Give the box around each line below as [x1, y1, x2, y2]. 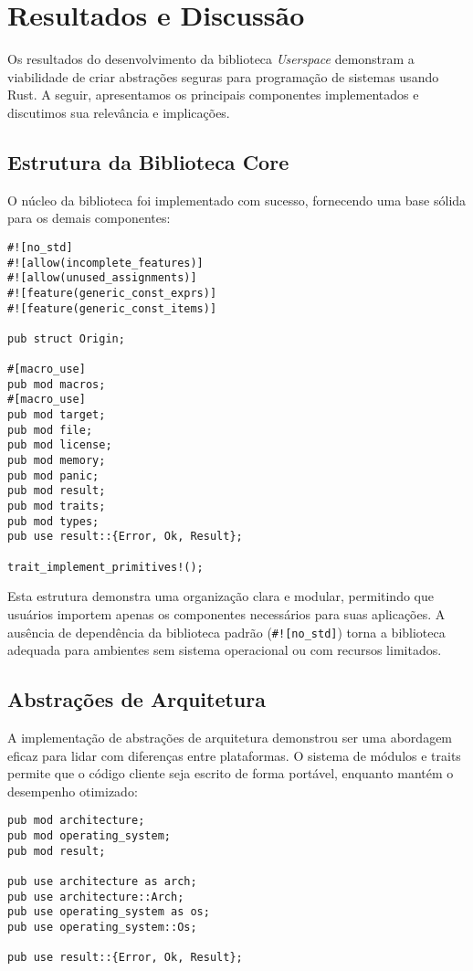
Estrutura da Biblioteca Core [7, 147, 289, 175]
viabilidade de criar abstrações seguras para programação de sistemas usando [7, 67, 439, 86]
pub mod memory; [7, 454, 106, 468]
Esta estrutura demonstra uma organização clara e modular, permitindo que [7, 586, 434, 606]
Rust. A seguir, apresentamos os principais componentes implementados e [7, 85, 419, 104]
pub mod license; [7, 438, 112, 452]
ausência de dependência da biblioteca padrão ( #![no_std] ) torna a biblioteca [7, 622, 446, 641]
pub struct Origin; [7, 332, 125, 345]
